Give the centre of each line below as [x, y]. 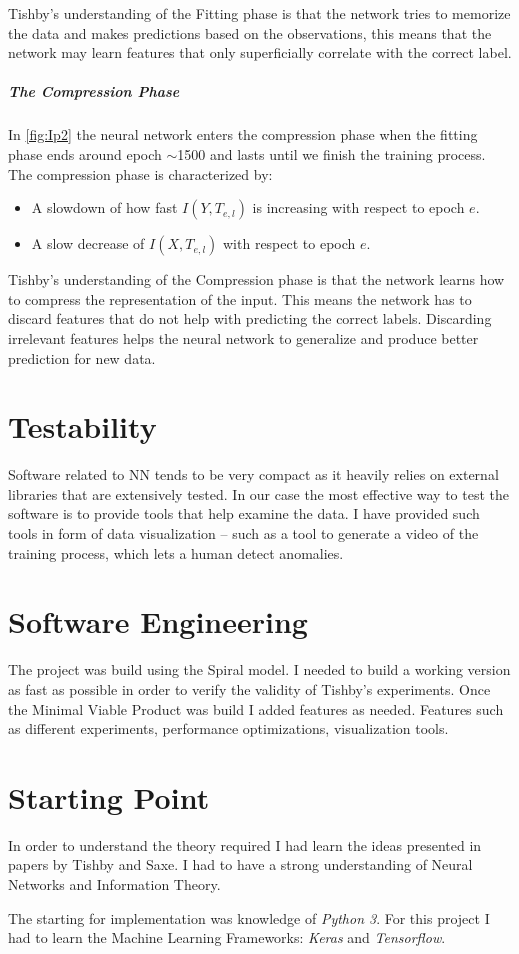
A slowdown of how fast [104, 207]
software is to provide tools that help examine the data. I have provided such [244, 513]
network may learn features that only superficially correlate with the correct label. [260, 52]
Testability [82, 426]
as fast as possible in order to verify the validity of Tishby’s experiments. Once [249, 688]
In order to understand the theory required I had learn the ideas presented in [245, 844]
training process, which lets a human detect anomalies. [176, 552]
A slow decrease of [88, 243]
